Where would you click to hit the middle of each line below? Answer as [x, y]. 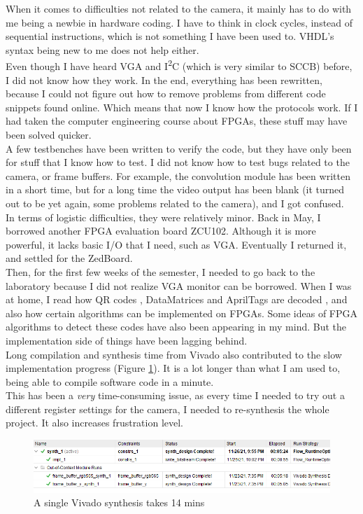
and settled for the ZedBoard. [69, 258]
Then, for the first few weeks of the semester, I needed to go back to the [161, 271]
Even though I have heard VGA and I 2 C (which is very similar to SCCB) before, [179, 65]
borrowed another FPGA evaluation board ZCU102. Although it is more [161, 231]
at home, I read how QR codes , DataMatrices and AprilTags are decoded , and [177, 299]
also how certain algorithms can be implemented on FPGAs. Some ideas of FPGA [182, 313]
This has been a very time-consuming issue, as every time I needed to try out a [175, 395]
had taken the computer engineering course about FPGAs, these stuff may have [177, 121]
